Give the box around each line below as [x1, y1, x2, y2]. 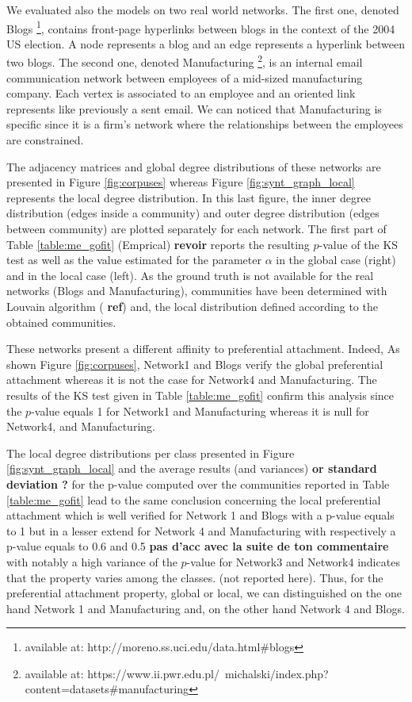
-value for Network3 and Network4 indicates [186, 553, 400, 570]
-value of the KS [319, 236, 399, 252]
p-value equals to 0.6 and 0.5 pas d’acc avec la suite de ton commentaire [6, 538, 389, 554]
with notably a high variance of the [6, 553, 177, 570]
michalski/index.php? [224, 665, 329, 681]
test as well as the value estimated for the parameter [6, 251, 261, 268]
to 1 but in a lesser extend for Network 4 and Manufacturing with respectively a [6, 522, 396, 539]
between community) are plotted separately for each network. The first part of [6, 221, 387, 237]
